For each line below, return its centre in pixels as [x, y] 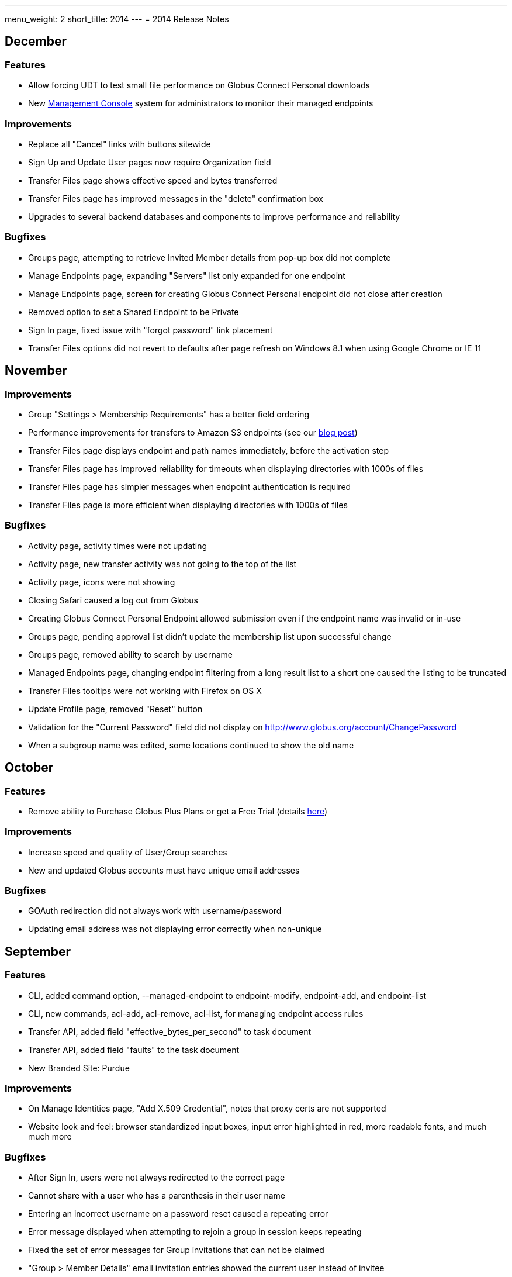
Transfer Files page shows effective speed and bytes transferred [153, 180]
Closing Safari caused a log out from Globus [113, 600]
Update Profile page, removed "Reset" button [115, 709]
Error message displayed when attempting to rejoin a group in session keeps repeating [195, 1232]
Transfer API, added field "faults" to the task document [134, 1050]
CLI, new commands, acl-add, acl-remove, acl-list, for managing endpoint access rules [196, 1013]
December [36, 42]
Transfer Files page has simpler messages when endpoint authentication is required [190, 486]
